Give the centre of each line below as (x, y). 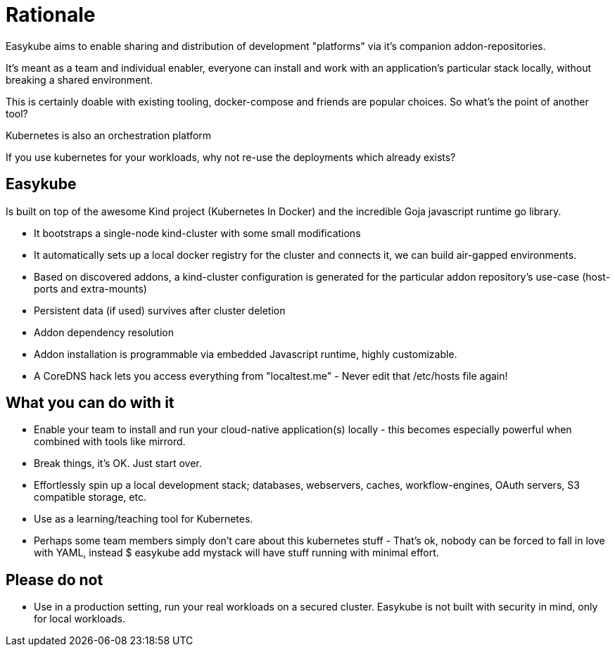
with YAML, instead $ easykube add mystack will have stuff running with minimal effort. (236, 553)
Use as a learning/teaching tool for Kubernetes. (144, 519)
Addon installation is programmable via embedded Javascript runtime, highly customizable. (246, 354)
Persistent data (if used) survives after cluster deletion (160, 310)
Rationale (51, 15)
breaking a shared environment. (80, 79)
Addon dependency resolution (104, 332)
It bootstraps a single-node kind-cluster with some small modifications (197, 233)
